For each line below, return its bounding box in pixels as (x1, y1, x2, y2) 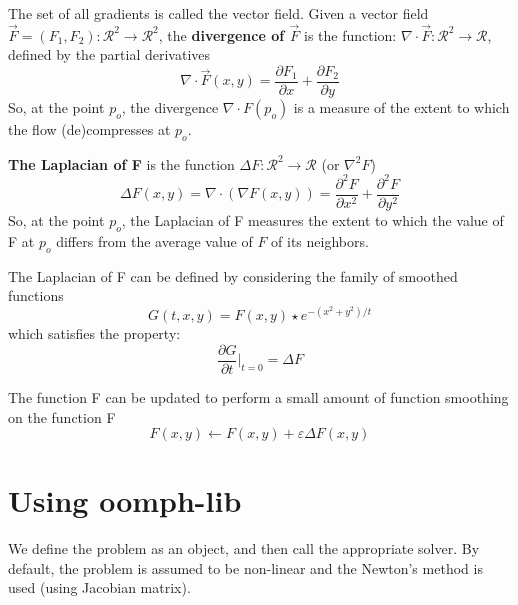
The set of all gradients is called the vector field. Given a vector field (8, 3, 429, 23)
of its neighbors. (271, 230, 369, 251)
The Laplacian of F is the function (8, 153, 235, 174)
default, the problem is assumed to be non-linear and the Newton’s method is (8, 557, 483, 578)
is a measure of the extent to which (293, 97, 510, 118)
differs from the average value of (56, 230, 253, 251)
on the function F (8, 406, 116, 427)
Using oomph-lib (8, 480, 242, 521)
